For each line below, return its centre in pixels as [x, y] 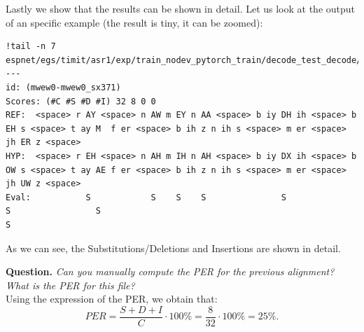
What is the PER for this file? [70, 285]
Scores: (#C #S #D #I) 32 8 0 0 [81, 101]
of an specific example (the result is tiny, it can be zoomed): [134, 22]
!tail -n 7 [31, 47]
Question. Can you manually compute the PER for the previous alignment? [170, 271]
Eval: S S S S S [146, 197]
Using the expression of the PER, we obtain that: [112, 299]
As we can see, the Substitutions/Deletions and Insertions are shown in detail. [173, 248]
